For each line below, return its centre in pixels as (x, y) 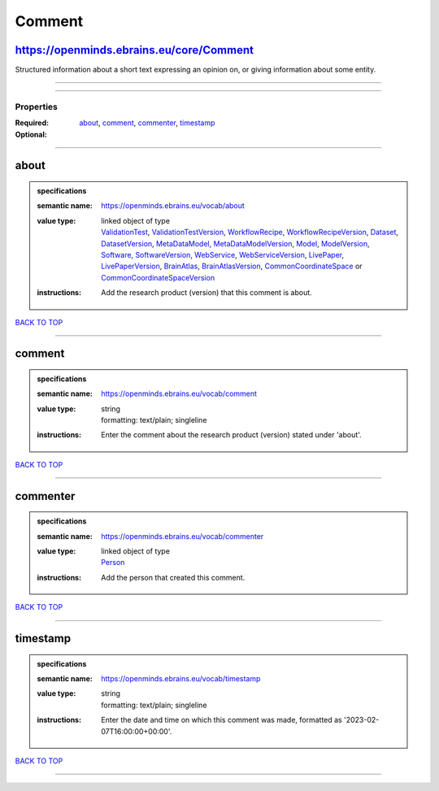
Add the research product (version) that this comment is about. (206, 293)
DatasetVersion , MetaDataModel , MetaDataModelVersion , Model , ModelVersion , (235, 243)
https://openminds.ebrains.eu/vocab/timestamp (181, 679)
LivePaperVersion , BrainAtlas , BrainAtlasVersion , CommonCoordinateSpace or (232, 266)
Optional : (31, 134)
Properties (37, 106)
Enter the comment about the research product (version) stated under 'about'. (231, 435)
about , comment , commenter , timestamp (147, 123)
